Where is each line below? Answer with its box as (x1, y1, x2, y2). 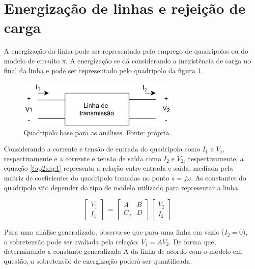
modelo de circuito (4, 55, 60, 65)
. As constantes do (191, 173, 246, 183)
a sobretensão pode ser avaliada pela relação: (4, 236, 139, 246)
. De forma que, (169, 236, 216, 246)
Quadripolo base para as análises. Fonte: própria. (24, 127, 171, 137)
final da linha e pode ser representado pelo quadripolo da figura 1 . (4, 65, 203, 75)
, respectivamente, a (183, 153, 244, 163)
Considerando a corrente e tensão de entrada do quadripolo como (4, 144, 200, 154)
